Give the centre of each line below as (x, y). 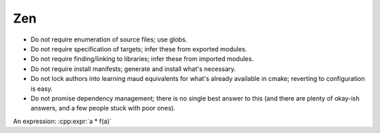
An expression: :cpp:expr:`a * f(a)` (62, 121)
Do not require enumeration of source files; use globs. (109, 39)
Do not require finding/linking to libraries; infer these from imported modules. (142, 59)
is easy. (42, 89)
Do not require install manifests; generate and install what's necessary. (133, 69)
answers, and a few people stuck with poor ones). (103, 108)
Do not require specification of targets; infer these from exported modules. (139, 49)
